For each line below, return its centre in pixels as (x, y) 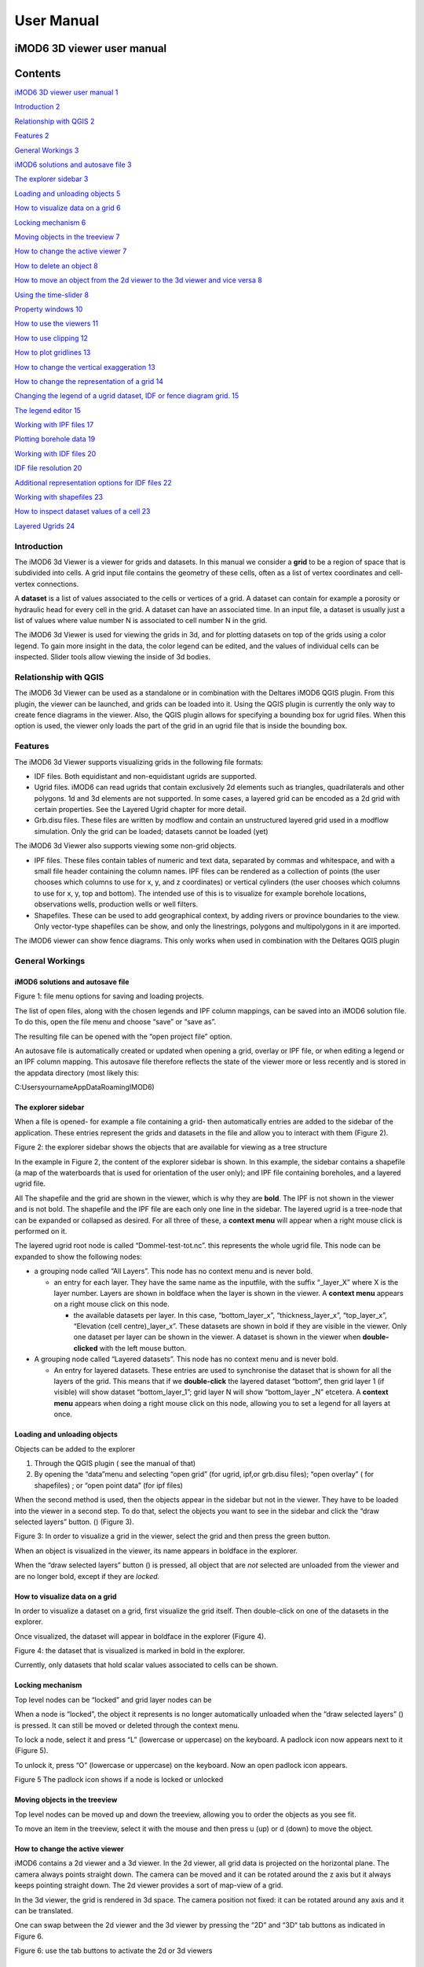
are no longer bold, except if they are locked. (87, 1576)
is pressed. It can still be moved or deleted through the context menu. (127, 1725)
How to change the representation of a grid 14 (89, 381)
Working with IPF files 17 (54, 425)
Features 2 (32, 136)
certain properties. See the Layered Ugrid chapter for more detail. (140, 810)
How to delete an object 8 (56, 266)
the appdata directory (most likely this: (77, 1072)
